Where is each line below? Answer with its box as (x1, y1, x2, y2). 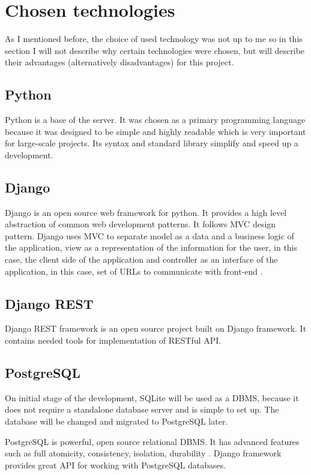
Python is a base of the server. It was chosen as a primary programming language (5, 113, 306, 126)
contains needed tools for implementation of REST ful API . (5, 334, 222, 347)
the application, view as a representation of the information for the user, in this (5, 241, 298, 254)
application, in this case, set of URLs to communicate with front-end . (5, 264, 263, 277)
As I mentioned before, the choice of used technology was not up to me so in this (5, 32, 303, 45)
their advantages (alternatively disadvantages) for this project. (5, 56, 234, 68)
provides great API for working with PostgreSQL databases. (5, 458, 226, 471)
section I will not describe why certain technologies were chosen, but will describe (5, 44, 305, 56)
